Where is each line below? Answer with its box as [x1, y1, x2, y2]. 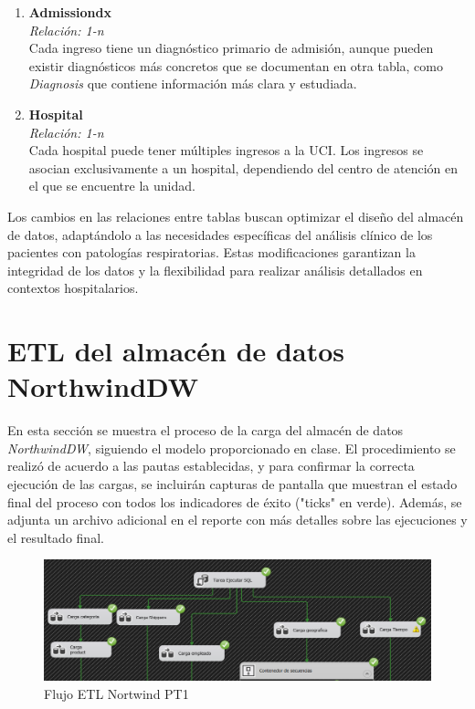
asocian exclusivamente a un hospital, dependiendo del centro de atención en [28, 158, 459, 177]
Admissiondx [28, 3, 111, 21]
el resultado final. [7, 527, 104, 547]
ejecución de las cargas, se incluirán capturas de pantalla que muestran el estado [7, 474, 458, 493]
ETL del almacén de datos [7, 332, 344, 370]
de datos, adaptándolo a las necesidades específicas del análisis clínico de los [7, 224, 433, 244]
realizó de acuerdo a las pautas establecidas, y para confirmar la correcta [7, 456, 415, 475]
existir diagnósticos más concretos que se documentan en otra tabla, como [28, 56, 443, 75]
